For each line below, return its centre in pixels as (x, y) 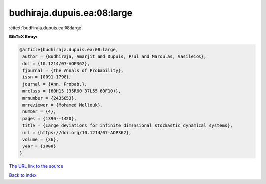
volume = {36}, (41, 139)
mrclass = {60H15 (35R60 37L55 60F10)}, (72, 91)
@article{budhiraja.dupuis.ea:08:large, (69, 50)
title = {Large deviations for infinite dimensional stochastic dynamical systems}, (127, 126)
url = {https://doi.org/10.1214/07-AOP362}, (77, 132)
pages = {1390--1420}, (50, 119)
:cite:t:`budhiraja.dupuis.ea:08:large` (46, 28)
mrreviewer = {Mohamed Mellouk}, (63, 105)
